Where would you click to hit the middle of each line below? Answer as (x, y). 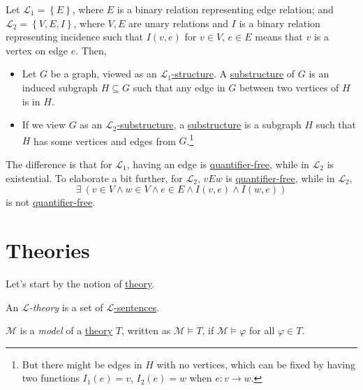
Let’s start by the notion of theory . (80, 283)
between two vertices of (289, 87)
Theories (48, 249)
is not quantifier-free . (51, 202)
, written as (146, 330)
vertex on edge (37, 50)
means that (279, 37)
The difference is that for (59, 164)
